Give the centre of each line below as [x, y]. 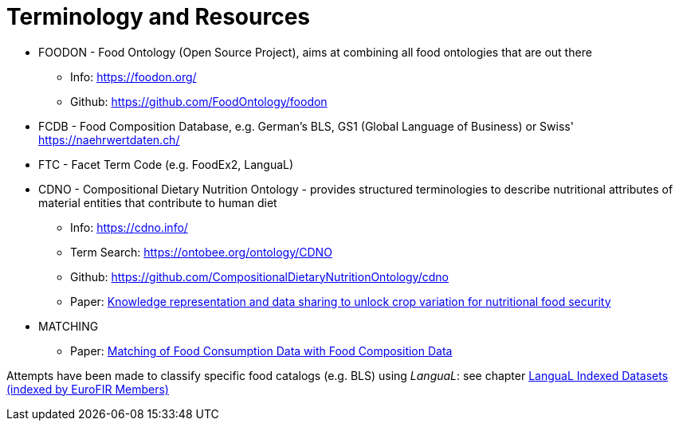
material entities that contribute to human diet [158, 202]
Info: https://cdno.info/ [129, 227]
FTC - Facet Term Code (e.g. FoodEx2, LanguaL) [166, 164]
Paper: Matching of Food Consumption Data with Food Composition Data [261, 351]
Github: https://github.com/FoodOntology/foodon [199, 101]
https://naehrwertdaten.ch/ [109, 139]
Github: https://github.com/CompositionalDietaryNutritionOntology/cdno [259, 276]
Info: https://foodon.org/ [133, 76]
